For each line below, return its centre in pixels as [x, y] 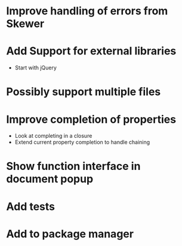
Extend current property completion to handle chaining [82, 142]
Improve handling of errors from [87, 11]
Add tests [31, 206]
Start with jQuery [36, 68]
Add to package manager [70, 234]
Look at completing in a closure [53, 136]
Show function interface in [73, 166]
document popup [50, 179]
